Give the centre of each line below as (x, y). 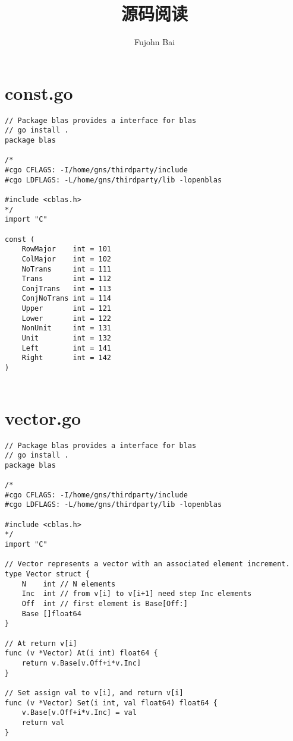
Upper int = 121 (66, 309)
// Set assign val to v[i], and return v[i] (94, 693)
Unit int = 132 (66, 338)
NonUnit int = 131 (66, 328)
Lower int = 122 (66, 318)
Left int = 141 (66, 348)
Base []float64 (51, 614)
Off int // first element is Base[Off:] (105, 604)
